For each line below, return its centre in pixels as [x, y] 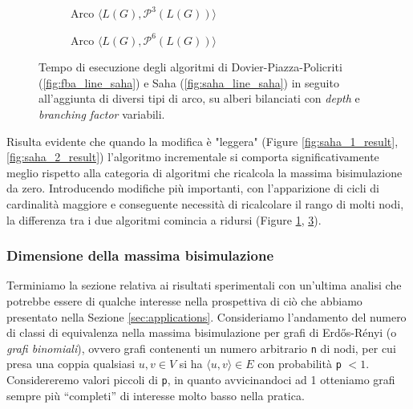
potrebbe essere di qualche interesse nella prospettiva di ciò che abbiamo [184, 300]
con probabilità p [300, 364]
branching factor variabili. [102, 113]
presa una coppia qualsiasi [71, 364]
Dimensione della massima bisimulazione [140, 255]
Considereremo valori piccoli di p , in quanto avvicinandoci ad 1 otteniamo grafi [201, 380]
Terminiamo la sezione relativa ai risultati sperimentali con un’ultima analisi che [204, 285]
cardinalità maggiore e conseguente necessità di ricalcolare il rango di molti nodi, [205, 203]
